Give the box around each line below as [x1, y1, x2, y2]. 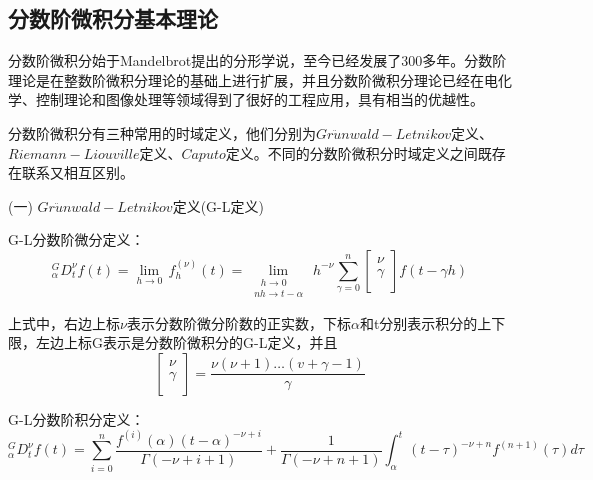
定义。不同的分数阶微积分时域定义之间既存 [225, 142, 506, 163]
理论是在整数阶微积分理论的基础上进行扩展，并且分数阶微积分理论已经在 [8, 69, 484, 90]
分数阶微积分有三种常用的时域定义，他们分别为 [8, 122, 316, 143]
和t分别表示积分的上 [359, 312, 492, 333]
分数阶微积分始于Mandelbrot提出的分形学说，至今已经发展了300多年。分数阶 [8, 50, 507, 71]
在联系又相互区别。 [8, 162, 134, 183]
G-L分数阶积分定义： [8, 408, 145, 429]
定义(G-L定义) [172, 195, 264, 216]
